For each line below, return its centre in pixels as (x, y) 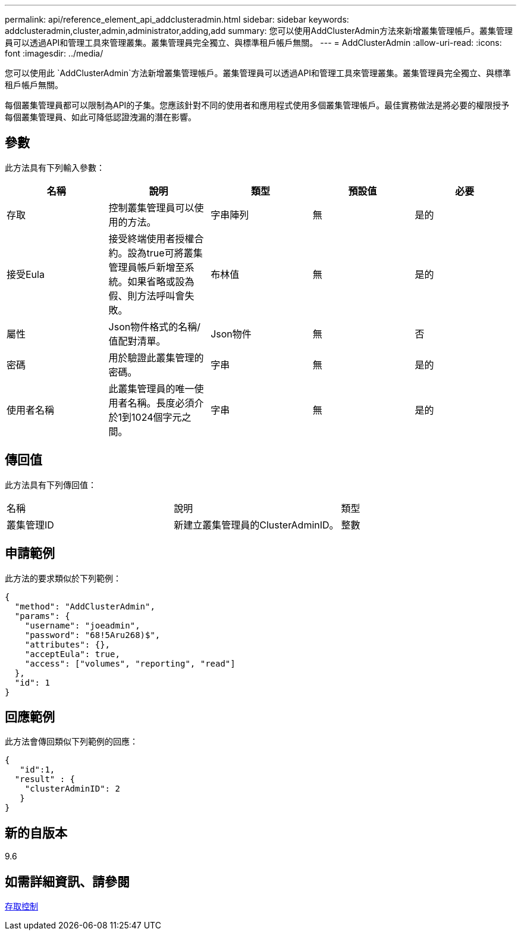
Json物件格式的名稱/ (154, 326)
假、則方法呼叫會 (147, 295)
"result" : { (45, 779)
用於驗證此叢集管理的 (156, 357)
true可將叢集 (175, 253)
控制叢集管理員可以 (151, 207)
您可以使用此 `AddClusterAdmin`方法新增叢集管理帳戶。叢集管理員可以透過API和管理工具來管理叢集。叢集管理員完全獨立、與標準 (258, 73)
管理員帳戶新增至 (147, 267)
